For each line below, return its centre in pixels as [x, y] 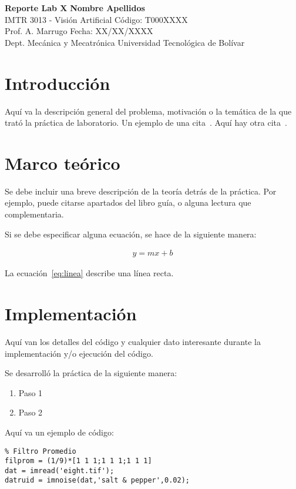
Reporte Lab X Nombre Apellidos [75, 8]
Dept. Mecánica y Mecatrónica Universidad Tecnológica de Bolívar [125, 42]
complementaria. [34, 214]
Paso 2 [31, 412]
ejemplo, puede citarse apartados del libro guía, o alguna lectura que [128, 202]
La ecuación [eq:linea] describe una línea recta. [89, 273]
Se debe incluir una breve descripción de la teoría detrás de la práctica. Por [141, 191]
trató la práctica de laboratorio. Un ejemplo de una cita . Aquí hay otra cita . [146, 123]
